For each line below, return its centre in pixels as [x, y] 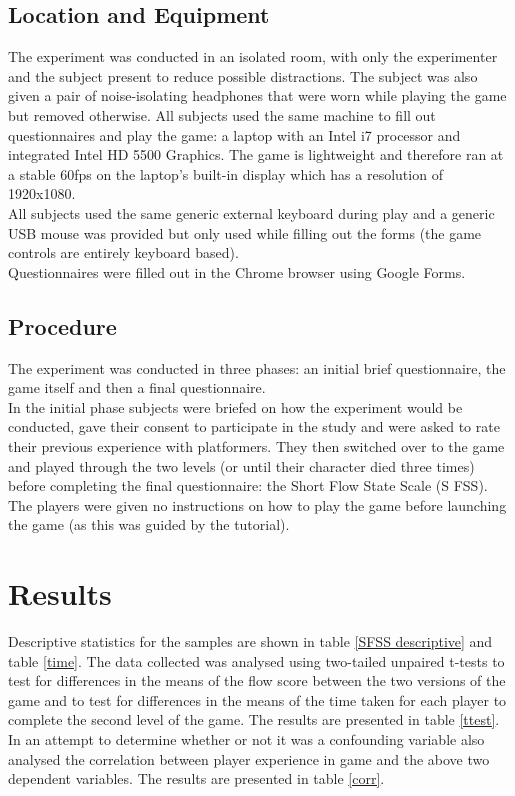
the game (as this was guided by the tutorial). [149, 524]
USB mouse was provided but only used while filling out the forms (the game [245, 232]
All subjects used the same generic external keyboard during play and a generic [251, 212]
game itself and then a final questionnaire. [137, 387]
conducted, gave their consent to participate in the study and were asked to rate [254, 426]
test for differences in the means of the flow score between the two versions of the [257, 680]
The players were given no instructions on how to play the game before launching [257, 504]
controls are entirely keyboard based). [123, 252]
